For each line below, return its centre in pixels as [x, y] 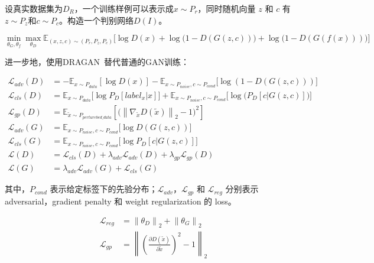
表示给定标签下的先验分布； [104, 189]
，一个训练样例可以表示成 [124, 8]
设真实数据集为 [34, 8]
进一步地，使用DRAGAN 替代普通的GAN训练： [97, 61]
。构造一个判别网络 [97, 20]
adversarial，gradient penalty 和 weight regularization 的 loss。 [121, 201]
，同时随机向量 [227, 8]
